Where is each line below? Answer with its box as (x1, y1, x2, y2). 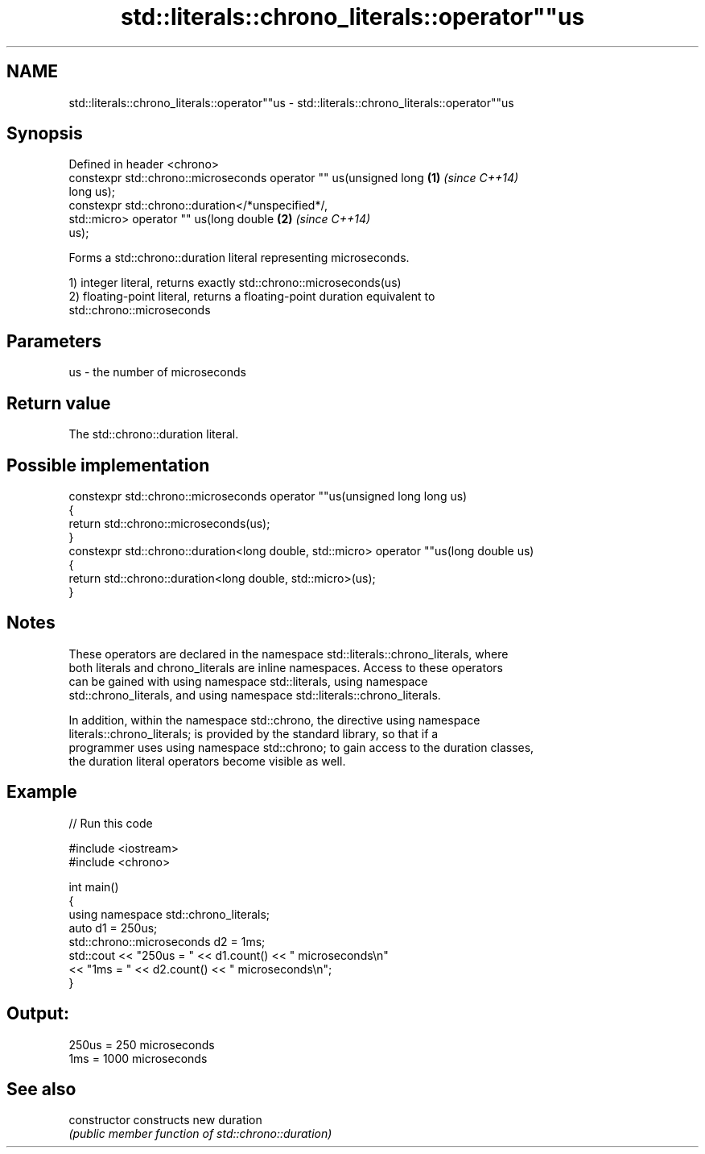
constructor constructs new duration (68, 1113, 262, 1127)
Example (6, 782, 77, 803)
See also (6, 1078, 76, 1099)
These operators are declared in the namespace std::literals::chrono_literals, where (68, 646, 509, 661)
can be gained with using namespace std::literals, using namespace (68, 674, 428, 688)
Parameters (6, 330, 101, 351)
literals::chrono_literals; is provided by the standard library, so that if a (68, 726, 439, 741)
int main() (68, 879, 119, 894)
